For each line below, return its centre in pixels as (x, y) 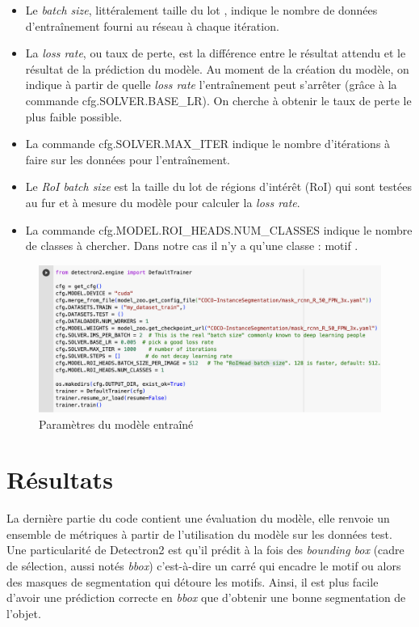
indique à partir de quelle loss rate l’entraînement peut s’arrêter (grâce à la (211, 85)
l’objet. (24, 613)
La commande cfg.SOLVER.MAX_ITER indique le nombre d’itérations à (208, 144)
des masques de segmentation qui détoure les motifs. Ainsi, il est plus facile (193, 581)
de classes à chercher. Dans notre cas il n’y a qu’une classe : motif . (192, 246)
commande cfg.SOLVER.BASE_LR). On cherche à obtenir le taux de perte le (218, 100)
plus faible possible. (74, 116)
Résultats (60, 479)
